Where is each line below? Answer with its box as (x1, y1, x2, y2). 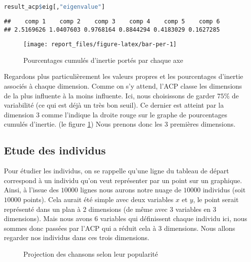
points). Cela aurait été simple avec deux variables (23, 194, 174, 204)
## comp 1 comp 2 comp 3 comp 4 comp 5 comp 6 (4, 18, 220, 25)
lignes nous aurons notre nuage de (80, 185, 181, 195)
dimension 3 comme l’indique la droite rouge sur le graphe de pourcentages (4, 109, 227, 119)
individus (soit (202, 185, 246, 195)
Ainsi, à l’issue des (4, 185, 59, 195)
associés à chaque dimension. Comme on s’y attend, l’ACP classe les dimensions (4, 81, 242, 91)
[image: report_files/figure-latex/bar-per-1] (23, 41, 177, 48)
